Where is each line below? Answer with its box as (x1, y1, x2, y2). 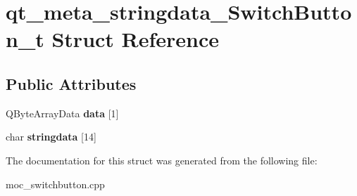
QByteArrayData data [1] (6, 105, 119, 120)
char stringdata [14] (6, 129, 96, 144)
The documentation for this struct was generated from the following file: (6, 152, 318, 167)
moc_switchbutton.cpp (6, 176, 105, 191)
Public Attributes (6, 72, 137, 94)
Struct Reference (51, 25, 220, 53)
